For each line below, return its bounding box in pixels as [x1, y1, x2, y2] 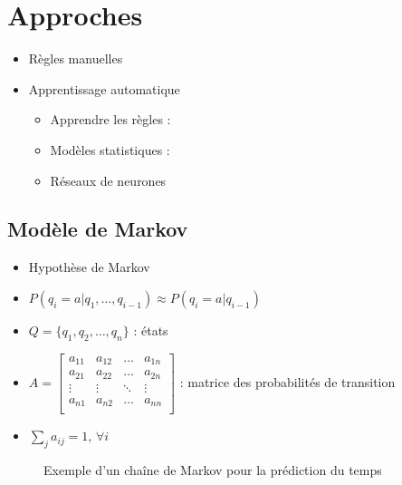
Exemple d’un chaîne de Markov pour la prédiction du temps [43, 461, 382, 480]
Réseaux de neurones [50, 170, 167, 189]
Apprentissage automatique [28, 79, 180, 98]
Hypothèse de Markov [28, 257, 150, 276]
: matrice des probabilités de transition [179, 372, 396, 391]
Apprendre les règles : [50, 110, 171, 129]
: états [133, 320, 168, 339]
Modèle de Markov [7, 215, 188, 243]
